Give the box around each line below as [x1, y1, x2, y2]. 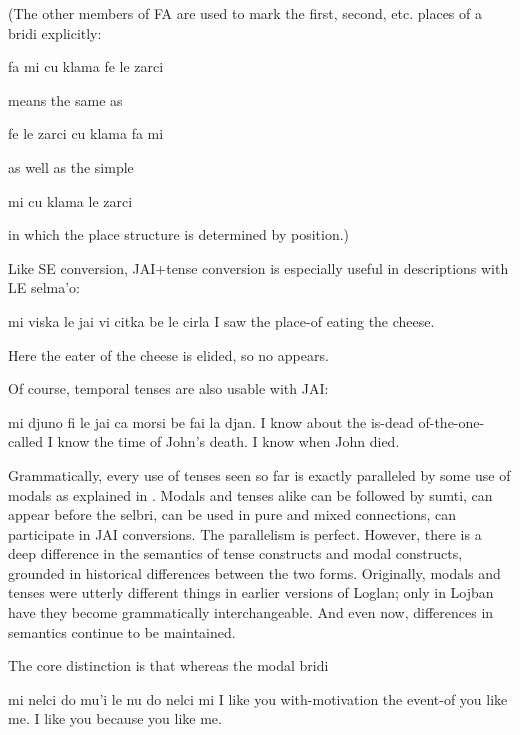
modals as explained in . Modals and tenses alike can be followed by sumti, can [8, 484, 493, 505]
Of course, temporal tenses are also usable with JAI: [8, 378, 329, 399]
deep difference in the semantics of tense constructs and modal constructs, [8, 543, 463, 564]
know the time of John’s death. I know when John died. [57, 431, 400, 452]
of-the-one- [418, 411, 485, 432]
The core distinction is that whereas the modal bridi [8, 655, 329, 676]
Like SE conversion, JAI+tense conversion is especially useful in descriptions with [8, 257, 509, 278]
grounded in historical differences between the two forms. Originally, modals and [8, 562, 501, 583]
